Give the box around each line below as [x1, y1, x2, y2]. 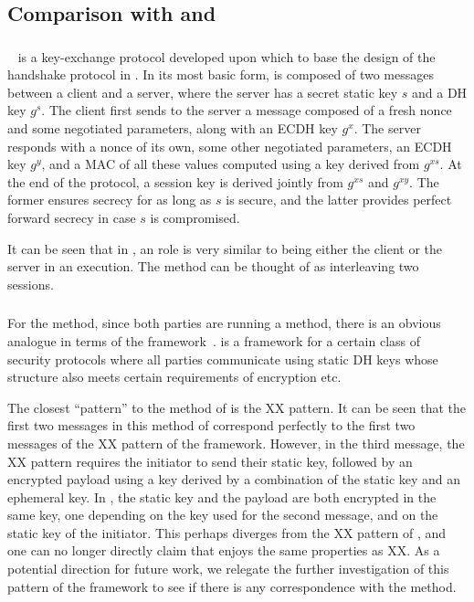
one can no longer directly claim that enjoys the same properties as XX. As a [7, 541, 440, 560]
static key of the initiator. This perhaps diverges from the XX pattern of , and [7, 523, 447, 542]
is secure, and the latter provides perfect [226, 190, 452, 209]
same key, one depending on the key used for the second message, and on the [7, 505, 438, 524]
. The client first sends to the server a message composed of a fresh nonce [41, 100, 452, 120]
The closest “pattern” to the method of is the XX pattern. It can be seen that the [7, 397, 466, 417]
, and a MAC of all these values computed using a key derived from [41, 154, 420, 174]
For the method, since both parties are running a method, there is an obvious [7, 313, 441, 333]
